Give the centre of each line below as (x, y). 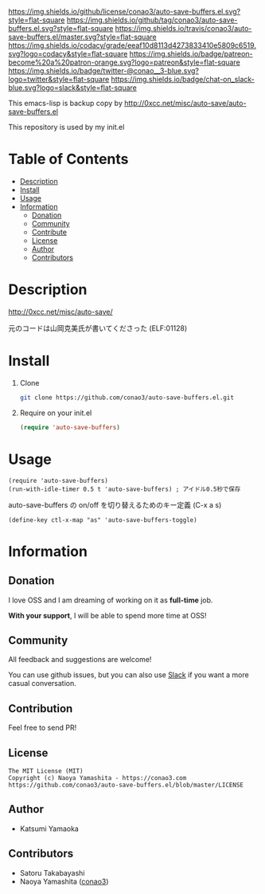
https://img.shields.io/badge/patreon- (191, 54)
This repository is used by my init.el (66, 127)
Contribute (49, 232)
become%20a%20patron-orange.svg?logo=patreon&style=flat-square (124, 62)
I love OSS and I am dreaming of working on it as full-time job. (111, 600)
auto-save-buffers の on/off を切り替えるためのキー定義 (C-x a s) (115, 504)
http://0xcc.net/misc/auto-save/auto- (185, 103)
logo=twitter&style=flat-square (59, 79)
